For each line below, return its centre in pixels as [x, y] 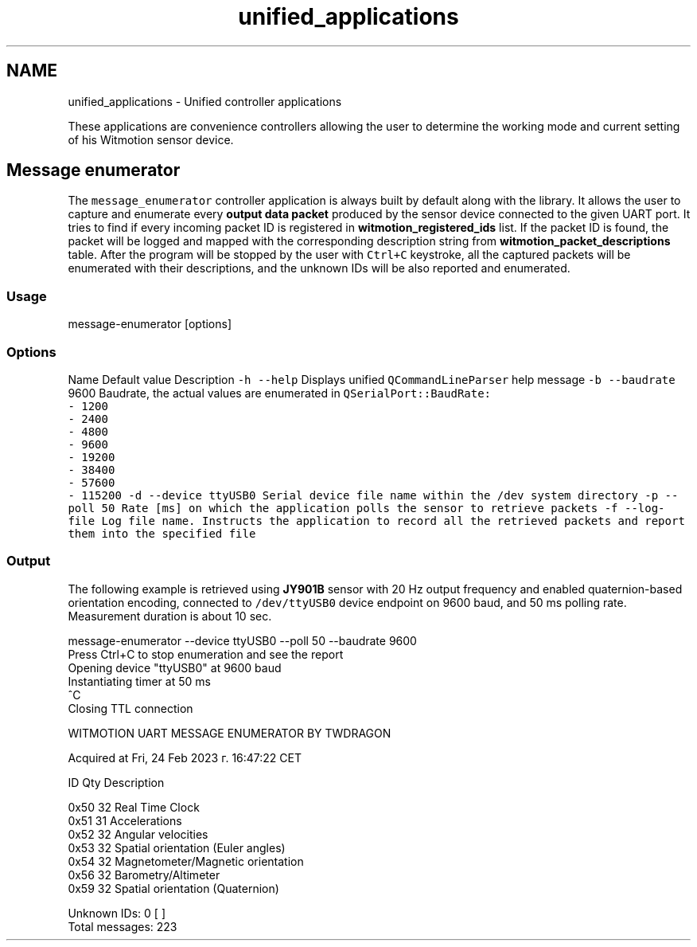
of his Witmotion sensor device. [151, 139]
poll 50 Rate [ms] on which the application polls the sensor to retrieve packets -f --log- [366, 508]
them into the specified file [162, 533]
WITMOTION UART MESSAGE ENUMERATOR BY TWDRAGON [230, 733]
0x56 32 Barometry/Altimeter [144, 875]
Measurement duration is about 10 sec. [170, 616]
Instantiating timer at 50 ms [139, 681]
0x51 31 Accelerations [125, 820]
